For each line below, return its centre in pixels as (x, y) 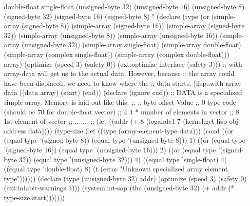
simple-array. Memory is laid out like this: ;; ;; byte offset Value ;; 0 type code (120, 102)
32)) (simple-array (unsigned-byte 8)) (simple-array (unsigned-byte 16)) (111, 35)
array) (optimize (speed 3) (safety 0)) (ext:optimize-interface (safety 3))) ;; (115, 64)
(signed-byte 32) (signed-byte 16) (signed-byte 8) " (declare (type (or (107, 16)
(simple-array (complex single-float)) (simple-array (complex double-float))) (117, 54)
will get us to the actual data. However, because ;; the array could (136, 73)
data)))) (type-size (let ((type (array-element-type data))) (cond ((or (131, 130)
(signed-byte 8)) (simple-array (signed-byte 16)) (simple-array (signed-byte (133, 26)
